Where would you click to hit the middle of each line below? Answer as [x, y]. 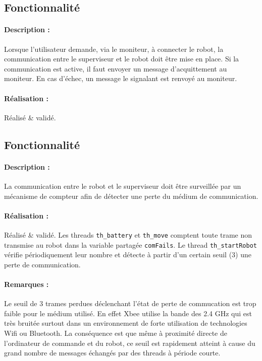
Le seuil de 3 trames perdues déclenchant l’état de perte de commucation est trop [130, 303]
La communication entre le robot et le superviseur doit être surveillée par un [123, 186]
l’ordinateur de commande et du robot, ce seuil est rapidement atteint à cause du [130, 343]
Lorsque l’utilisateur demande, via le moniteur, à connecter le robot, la [114, 49]
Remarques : [27, 284]
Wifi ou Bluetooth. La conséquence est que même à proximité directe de [116, 333]
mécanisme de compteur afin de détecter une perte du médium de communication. [131, 196]
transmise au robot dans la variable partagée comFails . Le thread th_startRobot [130, 244]
